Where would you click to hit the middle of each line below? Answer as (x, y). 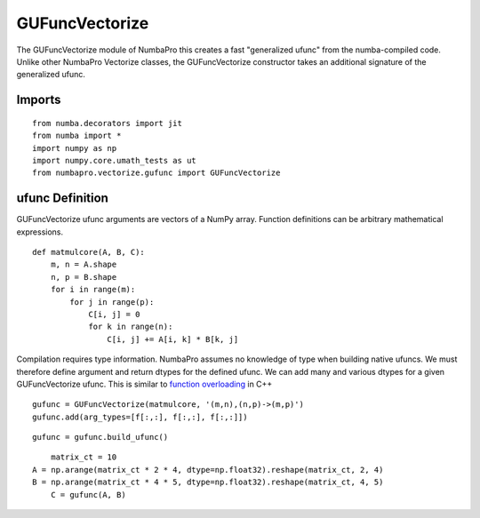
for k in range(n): (131, 327)
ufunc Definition (62, 199)
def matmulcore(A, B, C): (89, 252)
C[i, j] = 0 (114, 314)
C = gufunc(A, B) (88, 494)
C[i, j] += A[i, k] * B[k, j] (173, 339)
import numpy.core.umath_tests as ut (115, 160)
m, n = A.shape (84, 265)
